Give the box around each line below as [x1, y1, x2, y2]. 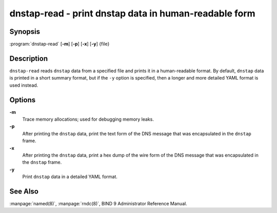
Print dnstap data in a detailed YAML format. [22, 173, 118, 180]
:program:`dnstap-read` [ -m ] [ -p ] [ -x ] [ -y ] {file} [9, 41, 110, 47]
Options [9, 95, 36, 104]
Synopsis [9, 27, 41, 36]
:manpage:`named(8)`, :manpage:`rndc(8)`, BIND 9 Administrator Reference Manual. [9, 201, 187, 207]
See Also [9, 187, 38, 196]
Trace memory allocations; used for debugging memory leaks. [22, 116, 154, 123]
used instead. [9, 82, 38, 88]
